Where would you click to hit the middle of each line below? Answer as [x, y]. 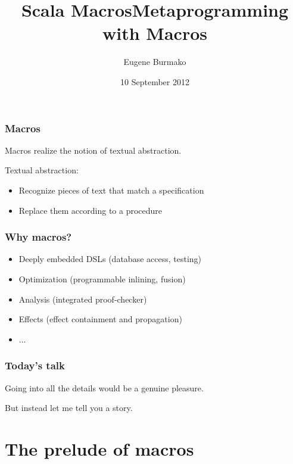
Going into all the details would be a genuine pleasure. [104, 387]
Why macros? [38, 237]
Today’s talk [35, 365]
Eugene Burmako [155, 62]
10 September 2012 [155, 81]
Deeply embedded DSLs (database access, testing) [110, 259]
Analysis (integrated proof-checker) [83, 299]
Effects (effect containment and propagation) [100, 319]
